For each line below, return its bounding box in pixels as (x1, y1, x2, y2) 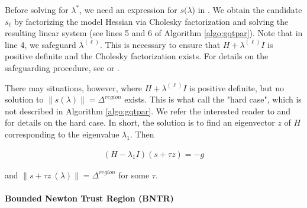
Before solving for (5, 4, 69, 15)
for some (118, 168, 150, 181)
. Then (130, 127, 154, 140)
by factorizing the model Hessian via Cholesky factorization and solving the (14, 15, 289, 27)
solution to (5, 93, 44, 105)
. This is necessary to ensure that (100, 38, 221, 50)
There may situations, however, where (5, 81, 143, 94)
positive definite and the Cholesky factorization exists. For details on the (5, 50, 269, 62)
